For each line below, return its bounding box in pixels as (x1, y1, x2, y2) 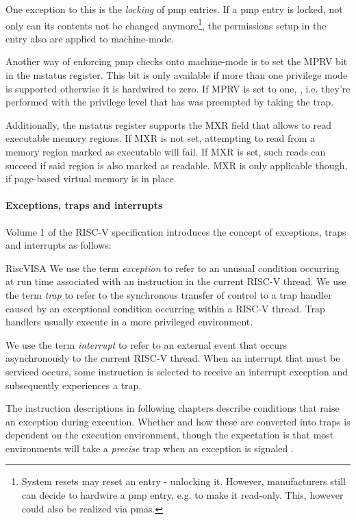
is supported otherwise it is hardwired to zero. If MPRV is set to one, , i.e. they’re (5, 81, 351, 95)
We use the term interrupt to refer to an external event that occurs (5, 337, 287, 351)
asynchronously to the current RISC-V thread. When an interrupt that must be (5, 351, 340, 365)
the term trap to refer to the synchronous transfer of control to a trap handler (5, 287, 332, 301)
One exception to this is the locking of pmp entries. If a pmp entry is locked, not (5, 2, 343, 16)
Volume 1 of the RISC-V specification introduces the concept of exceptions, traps (5, 224, 346, 238)
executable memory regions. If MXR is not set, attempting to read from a (5, 131, 316, 145)
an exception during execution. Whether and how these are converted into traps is (5, 414, 351, 428)
